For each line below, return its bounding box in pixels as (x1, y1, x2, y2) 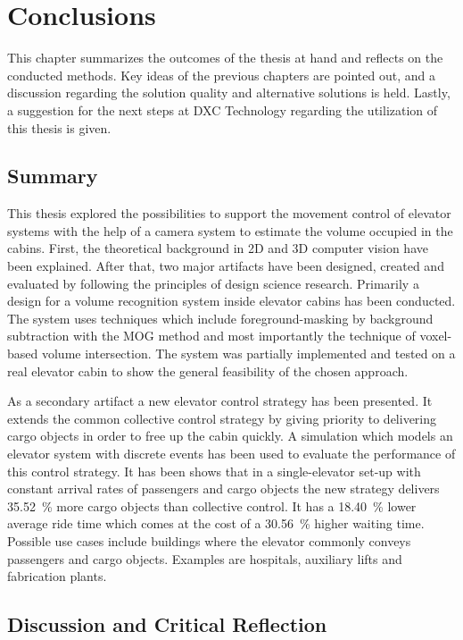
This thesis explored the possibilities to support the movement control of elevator (7, 204, 451, 223)
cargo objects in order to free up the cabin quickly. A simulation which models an (7, 426, 453, 445)
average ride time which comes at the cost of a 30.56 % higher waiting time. (7, 514, 425, 533)
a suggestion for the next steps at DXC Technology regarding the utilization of (7, 100, 438, 119)
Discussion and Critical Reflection (7, 611, 327, 638)
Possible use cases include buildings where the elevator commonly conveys (7, 531, 411, 550)
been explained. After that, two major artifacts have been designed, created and (7, 257, 444, 275)
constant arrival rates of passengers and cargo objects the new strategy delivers (7, 479, 440, 498)
